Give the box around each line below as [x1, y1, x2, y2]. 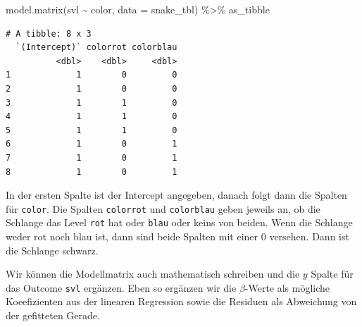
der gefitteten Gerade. [6, 308, 100, 323]
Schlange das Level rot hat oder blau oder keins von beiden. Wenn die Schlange [6, 215, 353, 230]
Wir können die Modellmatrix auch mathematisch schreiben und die [6, 266, 300, 281]
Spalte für [311, 266, 354, 281]
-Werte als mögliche [244, 280, 330, 295]
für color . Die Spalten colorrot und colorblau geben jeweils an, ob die [6, 201, 320, 216]
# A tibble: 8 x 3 [6, 28, 92, 39]
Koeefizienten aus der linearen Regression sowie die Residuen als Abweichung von [6, 294, 357, 309]
